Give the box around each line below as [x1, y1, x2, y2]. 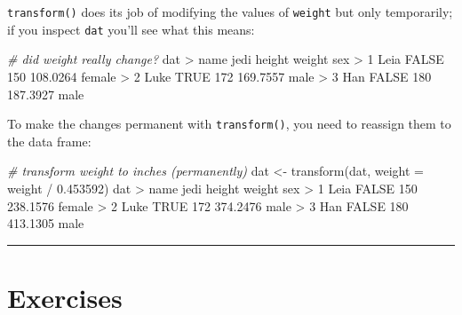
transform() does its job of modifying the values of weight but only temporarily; [7, 3, 453, 20]
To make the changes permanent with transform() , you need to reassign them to [7, 114, 451, 133]
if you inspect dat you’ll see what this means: [7, 20, 255, 38]
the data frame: [7, 131, 92, 150]
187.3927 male [7, 84, 84, 103]
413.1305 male [7, 214, 84, 232]
